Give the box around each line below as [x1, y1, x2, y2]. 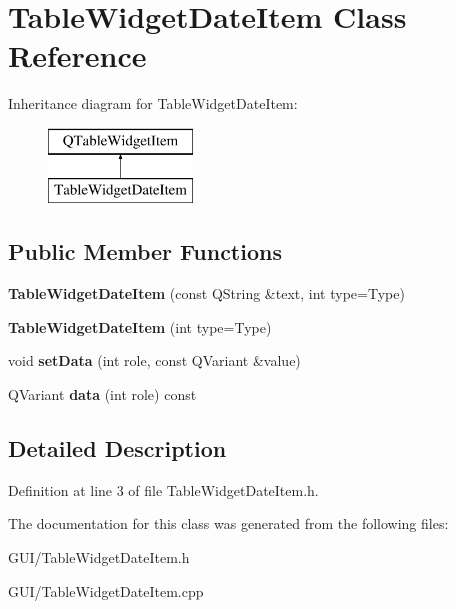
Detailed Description [8, 433, 227, 464]
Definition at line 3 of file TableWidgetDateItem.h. [8, 479, 319, 500]
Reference [8, 35, 147, 76]
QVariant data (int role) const [8, 384, 197, 405]
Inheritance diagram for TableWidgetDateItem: [8, 93, 298, 114]
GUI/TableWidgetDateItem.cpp [8, 580, 204, 601]
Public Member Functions [8, 236, 282, 267]
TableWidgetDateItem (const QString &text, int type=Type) [8, 283, 405, 304]
